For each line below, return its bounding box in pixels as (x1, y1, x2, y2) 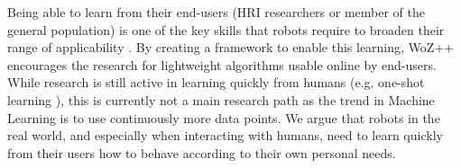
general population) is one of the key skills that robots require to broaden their (7, 20, 445, 39)
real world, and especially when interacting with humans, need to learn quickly (7, 126, 443, 145)
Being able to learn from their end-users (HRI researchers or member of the (7, 3, 425, 21)
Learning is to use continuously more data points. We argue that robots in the (7, 108, 440, 127)
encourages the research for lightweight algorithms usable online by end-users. (7, 55, 437, 74)
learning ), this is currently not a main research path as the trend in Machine (7, 90, 435, 109)
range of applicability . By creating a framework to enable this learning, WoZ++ (7, 38, 455, 57)
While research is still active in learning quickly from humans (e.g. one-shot (7, 73, 425, 92)
